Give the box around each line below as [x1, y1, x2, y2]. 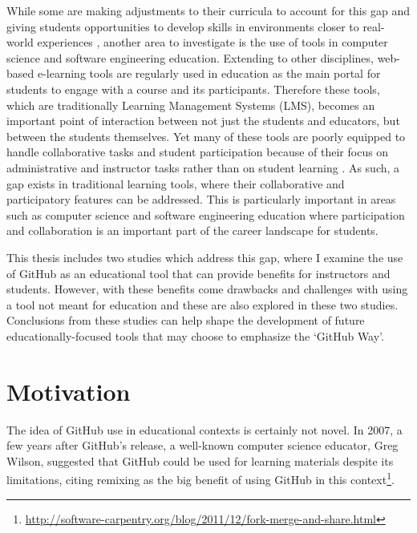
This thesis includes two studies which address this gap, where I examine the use [6, 248, 403, 265]
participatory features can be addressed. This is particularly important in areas [6, 191, 396, 208]
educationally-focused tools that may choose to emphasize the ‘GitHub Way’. [6, 327, 384, 344]
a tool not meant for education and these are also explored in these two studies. [6, 296, 399, 313]
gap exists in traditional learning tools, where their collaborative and [6, 175, 345, 192]
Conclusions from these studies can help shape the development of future [6, 312, 365, 329]
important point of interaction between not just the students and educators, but [6, 112, 400, 129]
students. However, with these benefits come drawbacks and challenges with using [6, 281, 408, 297]
